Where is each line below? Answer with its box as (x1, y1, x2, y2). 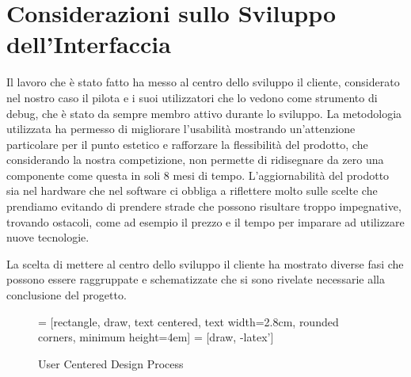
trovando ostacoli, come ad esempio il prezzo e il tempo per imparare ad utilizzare (6, 213, 405, 230)
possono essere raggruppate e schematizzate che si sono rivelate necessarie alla (6, 271, 385, 288)
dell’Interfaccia (6, 28, 171, 60)
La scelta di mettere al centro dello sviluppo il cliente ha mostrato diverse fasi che (6, 255, 404, 272)
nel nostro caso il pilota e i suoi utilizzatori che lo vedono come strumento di (6, 89, 378, 105)
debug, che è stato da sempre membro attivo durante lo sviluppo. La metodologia (6, 105, 402, 121)
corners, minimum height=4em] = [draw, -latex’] (38, 329, 274, 345)
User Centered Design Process (38, 355, 184, 371)
